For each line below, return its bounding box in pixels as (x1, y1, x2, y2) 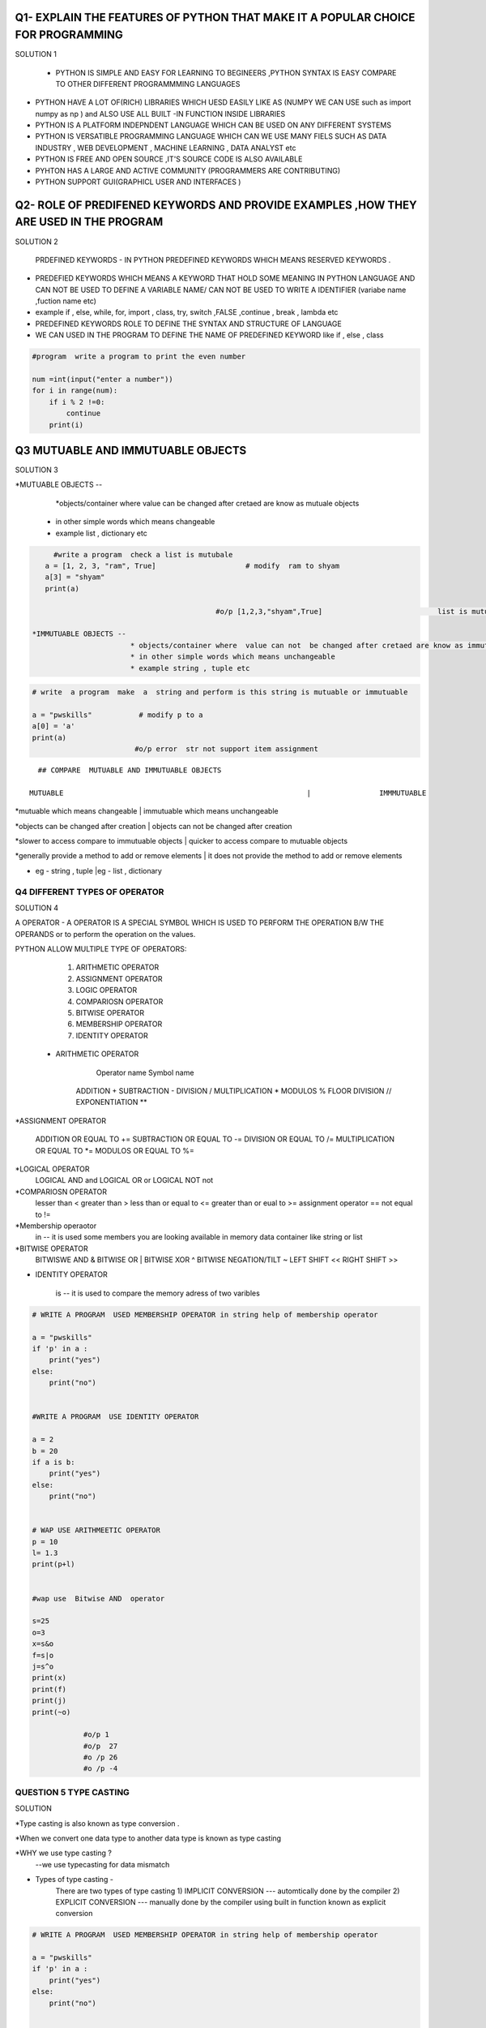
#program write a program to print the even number (32, 352, 246, 361)
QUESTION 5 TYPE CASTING (15, 1786, 130, 1798)
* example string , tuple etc (130, 664, 250, 672)
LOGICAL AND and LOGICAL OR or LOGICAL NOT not (35, 1175, 214, 1185)
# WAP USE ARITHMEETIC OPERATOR (32, 1526, 161, 1535)
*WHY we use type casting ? (15, 1848, 113, 1858)
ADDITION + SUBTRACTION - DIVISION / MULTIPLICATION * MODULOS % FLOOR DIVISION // (75, 1086, 392, 1095)
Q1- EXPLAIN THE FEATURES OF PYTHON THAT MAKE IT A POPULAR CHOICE (15, 11, 416, 24)
